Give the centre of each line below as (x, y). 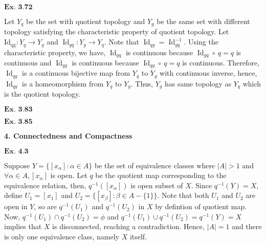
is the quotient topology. (42, 94)
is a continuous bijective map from (76, 73)
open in (16, 206)
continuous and (28, 62)
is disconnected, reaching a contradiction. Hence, (128, 226)
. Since (202, 185)
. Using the (201, 42)
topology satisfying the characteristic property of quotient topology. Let (117, 31)
